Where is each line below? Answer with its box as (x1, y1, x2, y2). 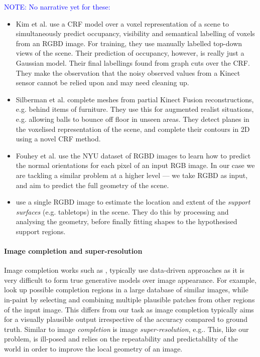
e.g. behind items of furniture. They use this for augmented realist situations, (16, 104, 254, 114)
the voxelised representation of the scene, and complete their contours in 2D (16, 123, 250, 134)
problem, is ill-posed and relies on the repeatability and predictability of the (4, 333, 238, 344)
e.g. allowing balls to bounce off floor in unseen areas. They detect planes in (16, 113, 249, 124)
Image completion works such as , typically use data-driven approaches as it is (4, 265, 244, 275)
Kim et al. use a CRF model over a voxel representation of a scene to (16, 18, 229, 29)
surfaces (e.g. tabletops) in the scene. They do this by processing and (16, 206, 229, 217)
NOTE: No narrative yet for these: (4, 2, 110, 12)
